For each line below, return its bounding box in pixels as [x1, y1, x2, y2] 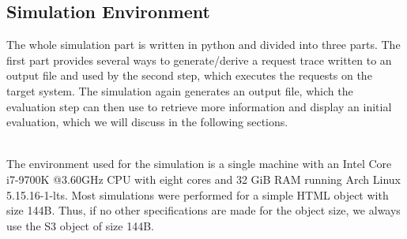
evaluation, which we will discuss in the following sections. [6, 114, 288, 130]
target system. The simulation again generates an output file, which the [6, 82, 353, 99]
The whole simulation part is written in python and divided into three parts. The [6, 36, 401, 53]
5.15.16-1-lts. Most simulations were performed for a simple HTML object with [6, 186, 389, 203]
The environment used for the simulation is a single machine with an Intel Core [6, 155, 392, 172]
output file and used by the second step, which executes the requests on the [6, 67, 372, 84]
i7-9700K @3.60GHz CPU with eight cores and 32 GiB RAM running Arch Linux [6, 170, 401, 187]
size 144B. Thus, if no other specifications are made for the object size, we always [6, 202, 401, 218]
